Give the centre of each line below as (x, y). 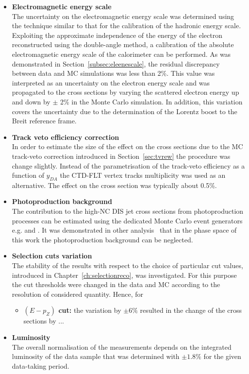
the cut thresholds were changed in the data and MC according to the (116, 284)
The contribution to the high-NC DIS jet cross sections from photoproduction (128, 211)
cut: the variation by (90, 310)
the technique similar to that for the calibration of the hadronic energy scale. (126, 25)
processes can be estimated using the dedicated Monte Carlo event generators (127, 220)
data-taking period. (41, 365)
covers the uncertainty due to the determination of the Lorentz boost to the (124, 111)
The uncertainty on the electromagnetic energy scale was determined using (123, 16)
